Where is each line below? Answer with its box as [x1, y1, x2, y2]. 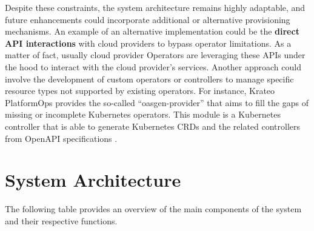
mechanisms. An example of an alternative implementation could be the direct [5, 25, 299, 38]
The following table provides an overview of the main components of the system [5, 203, 302, 215]
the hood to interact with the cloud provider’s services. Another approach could [5, 60, 301, 73]
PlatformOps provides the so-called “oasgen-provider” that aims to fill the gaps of [5, 96, 309, 109]
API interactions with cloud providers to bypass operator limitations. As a [5, 36, 292, 49]
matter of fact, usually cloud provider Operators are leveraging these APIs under [5, 49, 306, 61]
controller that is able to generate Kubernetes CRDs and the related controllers [5, 119, 301, 132]
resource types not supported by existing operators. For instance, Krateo [5, 84, 275, 97]
